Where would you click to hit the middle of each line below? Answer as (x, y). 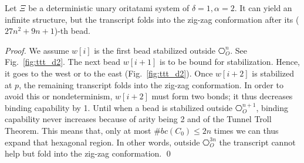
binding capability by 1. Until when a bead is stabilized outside (119, 107)
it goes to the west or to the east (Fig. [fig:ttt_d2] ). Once (109, 73)
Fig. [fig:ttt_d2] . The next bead (63, 62)
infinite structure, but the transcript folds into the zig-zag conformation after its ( (152, 19)
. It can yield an (263, 8)
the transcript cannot (257, 142)
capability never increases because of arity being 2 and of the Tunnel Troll (138, 119)
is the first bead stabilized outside (155, 50)
